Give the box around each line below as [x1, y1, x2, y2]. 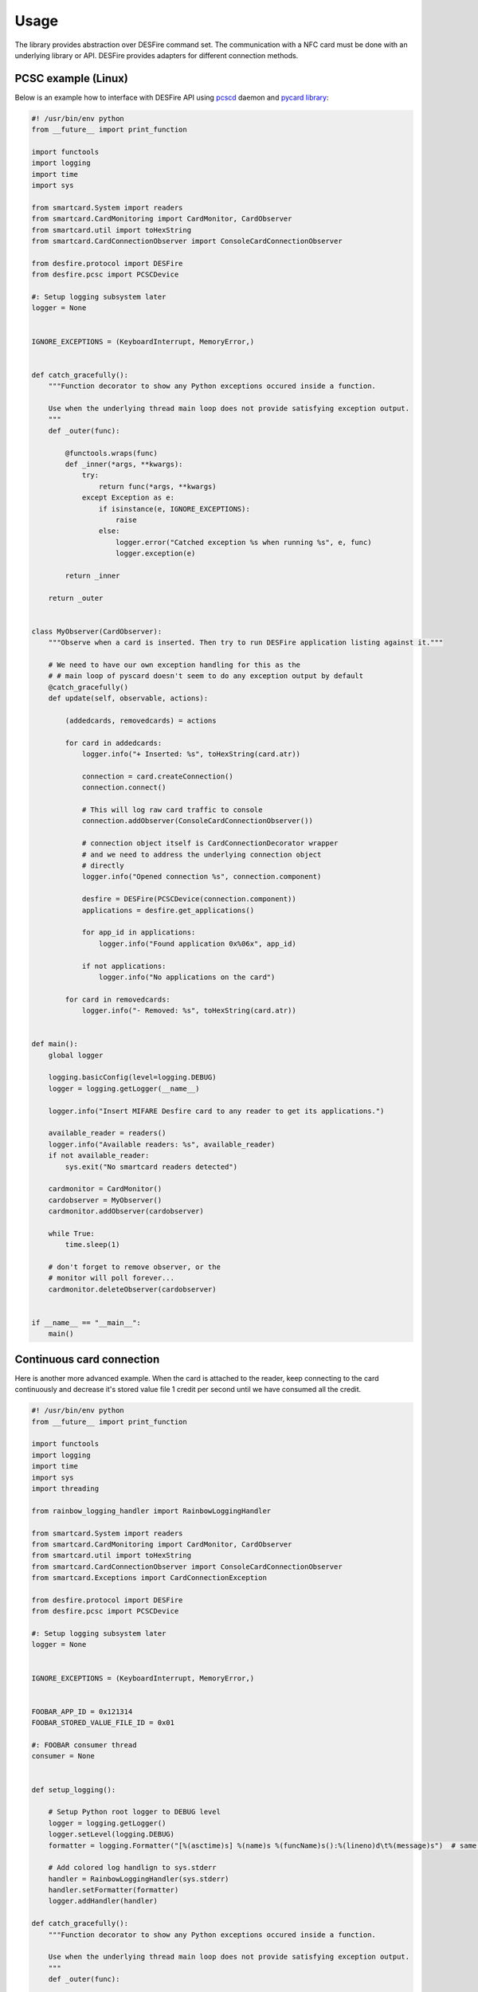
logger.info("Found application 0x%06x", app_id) [98, 939, 296, 948]
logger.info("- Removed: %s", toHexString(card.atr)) [81, 1006, 296, 1015]
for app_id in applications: [81, 928, 196, 937]
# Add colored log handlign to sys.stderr [48, 1863, 217, 1872]
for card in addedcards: [65, 738, 163, 747]
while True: [48, 1229, 96, 1238]
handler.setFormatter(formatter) [48, 1885, 179, 1895]
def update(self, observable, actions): [48, 694, 209, 703]
